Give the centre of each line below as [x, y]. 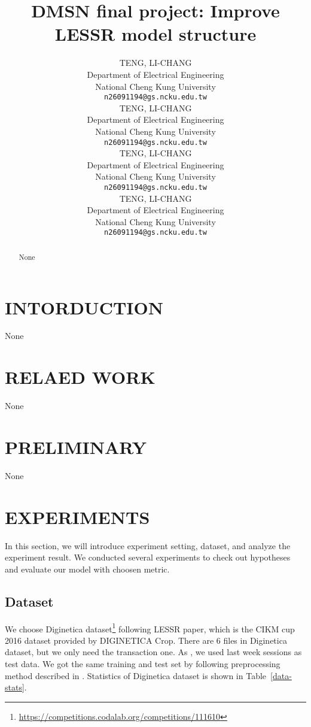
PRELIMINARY [76, 446]
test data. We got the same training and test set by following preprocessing [143, 664]
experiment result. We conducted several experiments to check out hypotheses [148, 557]
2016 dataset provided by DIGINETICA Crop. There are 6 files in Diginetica [146, 640]
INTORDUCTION [84, 307]
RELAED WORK [80, 377]
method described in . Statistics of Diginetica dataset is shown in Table [136, 675]
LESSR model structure [155, 34]
